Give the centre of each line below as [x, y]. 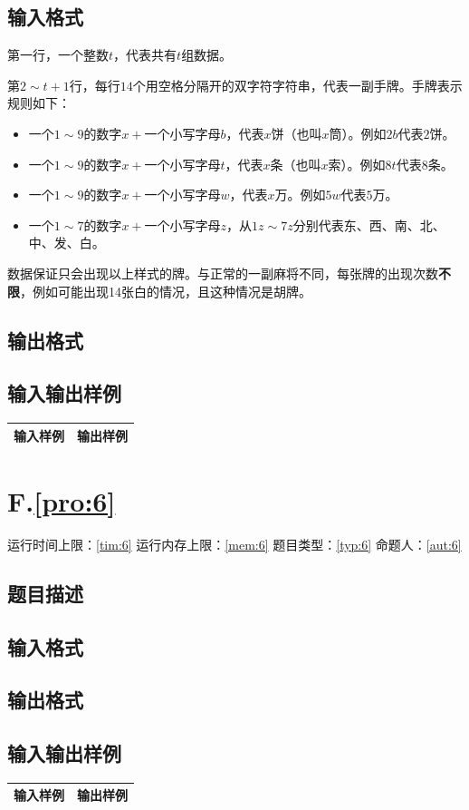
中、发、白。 [67, 243]
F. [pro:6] [62, 500]
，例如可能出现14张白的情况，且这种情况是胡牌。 [166, 291]
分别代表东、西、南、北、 [369, 224]
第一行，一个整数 [58, 55]
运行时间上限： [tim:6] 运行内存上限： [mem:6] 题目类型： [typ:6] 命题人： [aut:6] [234, 544]
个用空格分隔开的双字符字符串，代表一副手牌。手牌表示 [297, 85]
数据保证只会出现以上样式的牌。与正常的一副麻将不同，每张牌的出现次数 [223, 273]
